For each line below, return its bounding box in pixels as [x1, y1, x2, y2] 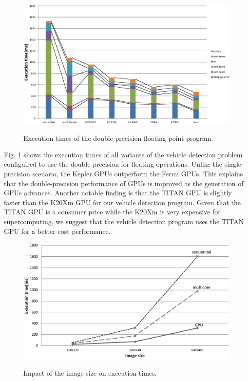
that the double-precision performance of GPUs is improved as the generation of [4, 178, 244, 188]
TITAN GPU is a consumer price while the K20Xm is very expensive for [4, 207, 221, 217]
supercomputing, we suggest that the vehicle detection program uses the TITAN [4, 216, 244, 226]
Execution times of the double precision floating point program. [23, 133, 213, 143]
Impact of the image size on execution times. [23, 367, 157, 378]
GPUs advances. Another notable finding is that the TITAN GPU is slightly [4, 188, 232, 198]
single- [224, 159, 244, 169]
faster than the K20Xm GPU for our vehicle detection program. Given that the [4, 197, 241, 207]
